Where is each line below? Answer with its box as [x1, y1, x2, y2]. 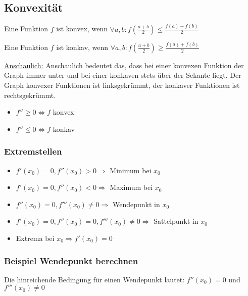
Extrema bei [16, 232, 55, 243]
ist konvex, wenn [56, 23, 108, 34]
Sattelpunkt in [154, 216, 199, 226]
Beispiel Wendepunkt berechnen [4, 254, 138, 267]
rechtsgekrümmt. [4, 89, 56, 100]
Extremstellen [4, 145, 62, 158]
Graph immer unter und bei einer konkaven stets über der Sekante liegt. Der [4, 70, 241, 80]
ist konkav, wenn [56, 41, 109, 52]
